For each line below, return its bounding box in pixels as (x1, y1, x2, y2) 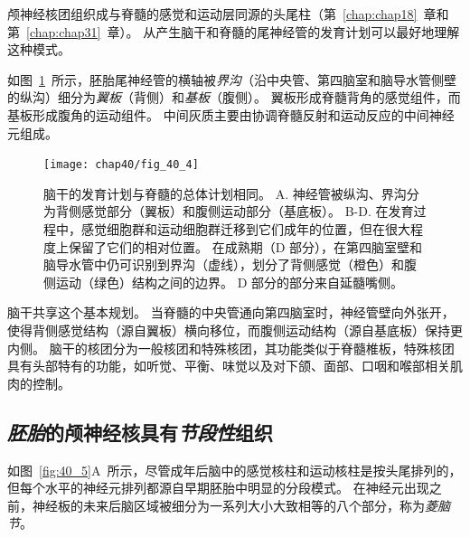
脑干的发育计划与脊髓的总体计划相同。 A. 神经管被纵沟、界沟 (43, 184, 407, 203)
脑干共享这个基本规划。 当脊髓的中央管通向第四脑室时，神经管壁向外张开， (7, 303, 455, 322)
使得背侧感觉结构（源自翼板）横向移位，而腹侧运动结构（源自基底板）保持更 (7, 320, 463, 339)
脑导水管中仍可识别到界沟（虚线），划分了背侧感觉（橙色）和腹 (43, 255, 417, 274)
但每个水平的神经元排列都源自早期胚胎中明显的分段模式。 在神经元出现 (7, 478, 429, 497)
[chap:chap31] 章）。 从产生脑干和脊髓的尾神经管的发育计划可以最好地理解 (26, 22, 460, 41)
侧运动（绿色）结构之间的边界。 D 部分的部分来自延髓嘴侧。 (43, 272, 404, 291)
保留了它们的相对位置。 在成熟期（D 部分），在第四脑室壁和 (68, 237, 423, 256)
